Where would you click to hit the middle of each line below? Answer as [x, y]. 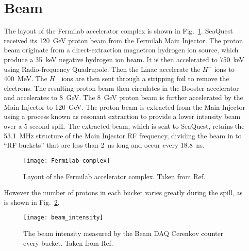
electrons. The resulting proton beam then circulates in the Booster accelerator [122, 88]
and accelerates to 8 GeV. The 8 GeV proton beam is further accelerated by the [124, 97]
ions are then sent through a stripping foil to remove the [145, 78]
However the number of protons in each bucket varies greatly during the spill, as [123, 192]
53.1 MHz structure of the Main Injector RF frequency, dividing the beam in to [123, 135]
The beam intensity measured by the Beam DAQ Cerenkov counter [124, 233]
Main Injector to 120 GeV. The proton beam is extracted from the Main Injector [124, 107]
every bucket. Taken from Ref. [68, 243]
